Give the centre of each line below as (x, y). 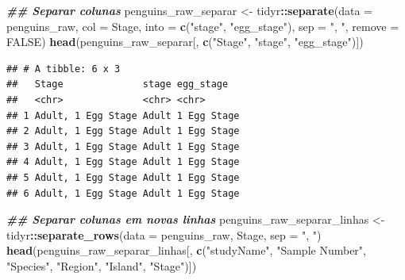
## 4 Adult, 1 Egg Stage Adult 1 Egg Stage (123, 162)
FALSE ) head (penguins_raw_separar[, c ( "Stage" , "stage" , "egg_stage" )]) (185, 42)
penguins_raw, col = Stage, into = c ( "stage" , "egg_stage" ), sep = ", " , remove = (203, 26)
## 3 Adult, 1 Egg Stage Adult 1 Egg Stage (123, 146)
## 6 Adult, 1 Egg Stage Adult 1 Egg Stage (123, 193)
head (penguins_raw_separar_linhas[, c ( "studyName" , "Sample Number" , (186, 250)
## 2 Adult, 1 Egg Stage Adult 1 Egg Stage (123, 131)
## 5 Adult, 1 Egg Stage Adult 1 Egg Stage (123, 177)
